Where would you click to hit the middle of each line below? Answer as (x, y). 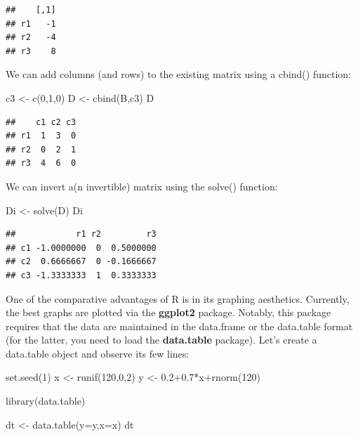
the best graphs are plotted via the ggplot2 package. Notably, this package (168, 312)
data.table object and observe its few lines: (98, 353)
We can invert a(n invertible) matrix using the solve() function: (142, 186)
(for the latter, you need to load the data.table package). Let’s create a (161, 340)
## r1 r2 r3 (81, 234)
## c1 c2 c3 (41, 122)
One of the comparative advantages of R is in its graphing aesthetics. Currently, (178, 298)
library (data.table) (46, 401)
